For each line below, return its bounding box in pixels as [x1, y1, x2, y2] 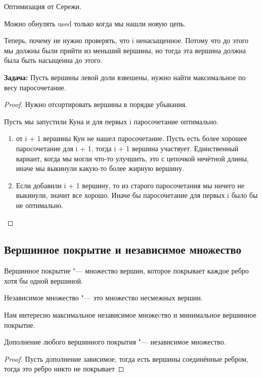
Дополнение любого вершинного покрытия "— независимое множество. [4, 336, 226, 347]
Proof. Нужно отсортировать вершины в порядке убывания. [4, 99, 188, 110]
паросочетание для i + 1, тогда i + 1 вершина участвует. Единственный [16, 143, 239, 153]
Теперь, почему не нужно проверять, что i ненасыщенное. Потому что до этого [4, 35, 249, 46]
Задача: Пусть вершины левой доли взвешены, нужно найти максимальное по [4, 72, 246, 82]
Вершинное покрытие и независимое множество [4, 242, 241, 257]
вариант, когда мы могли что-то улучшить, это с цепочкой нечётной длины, [16, 153, 249, 163]
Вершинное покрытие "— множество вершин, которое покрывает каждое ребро [4, 265, 249, 276]
